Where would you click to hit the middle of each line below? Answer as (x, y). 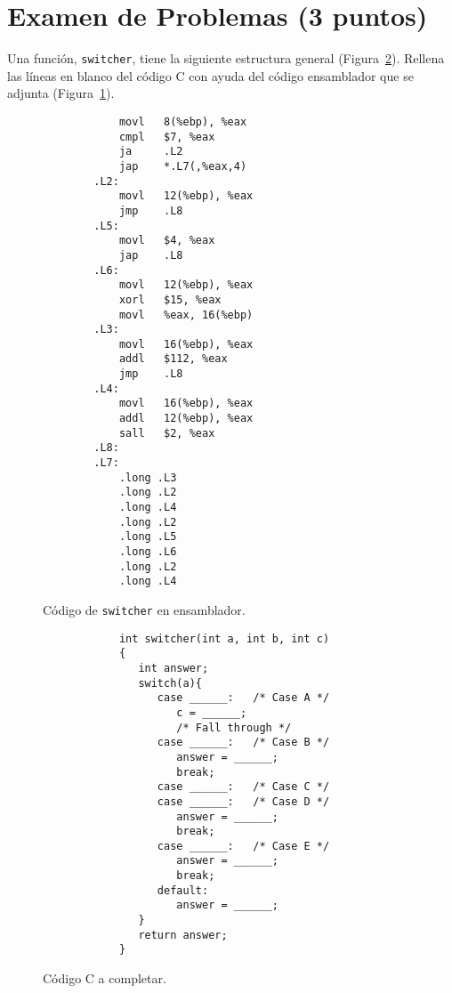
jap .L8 (151, 255)
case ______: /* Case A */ (243, 698)
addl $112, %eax (173, 359)
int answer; (174, 668)
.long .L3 (148, 477)
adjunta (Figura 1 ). (61, 93)
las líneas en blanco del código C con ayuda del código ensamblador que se (210, 75)
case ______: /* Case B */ (243, 743)
